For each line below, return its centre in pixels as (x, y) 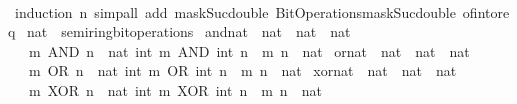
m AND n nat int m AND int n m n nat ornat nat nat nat (249, 50)
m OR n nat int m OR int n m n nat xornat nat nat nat (242, 70)
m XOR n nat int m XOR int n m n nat (175, 89)
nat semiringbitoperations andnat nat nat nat (189, 31)
